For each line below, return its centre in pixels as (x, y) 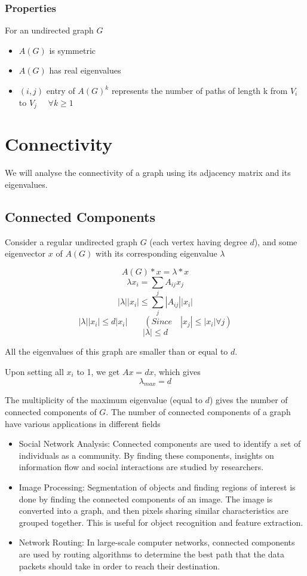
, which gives (177, 371)
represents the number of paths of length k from (199, 90)
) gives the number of (248, 400)
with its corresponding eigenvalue (156, 253)
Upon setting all (34, 371)
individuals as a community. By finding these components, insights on (146, 455)
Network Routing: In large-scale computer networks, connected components (157, 542)
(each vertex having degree (198, 241)
